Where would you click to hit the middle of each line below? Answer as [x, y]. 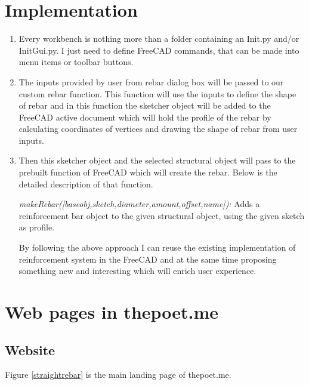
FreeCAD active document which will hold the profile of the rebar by [145, 117]
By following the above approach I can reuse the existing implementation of [157, 247]
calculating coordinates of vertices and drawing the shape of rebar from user [158, 129]
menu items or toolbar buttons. [76, 62]
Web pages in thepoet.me [112, 312]
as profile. [37, 227]
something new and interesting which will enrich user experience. [137, 271]
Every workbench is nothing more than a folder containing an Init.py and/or [159, 38]
